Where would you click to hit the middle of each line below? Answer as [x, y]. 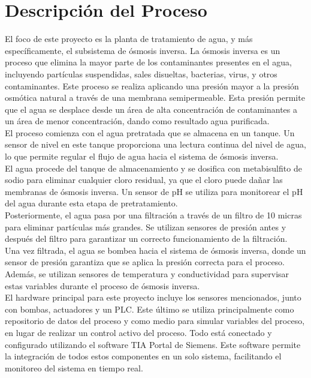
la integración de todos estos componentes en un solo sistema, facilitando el [143, 356]
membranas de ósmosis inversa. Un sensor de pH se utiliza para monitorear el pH [154, 191]
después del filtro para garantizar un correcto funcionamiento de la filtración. [146, 238]
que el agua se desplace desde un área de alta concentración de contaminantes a [151, 109]
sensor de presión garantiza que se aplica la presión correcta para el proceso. [145, 262]
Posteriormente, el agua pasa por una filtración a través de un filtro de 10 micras [153, 215]
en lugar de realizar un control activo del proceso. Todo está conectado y [138, 332]
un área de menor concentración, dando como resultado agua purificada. [137, 121]
